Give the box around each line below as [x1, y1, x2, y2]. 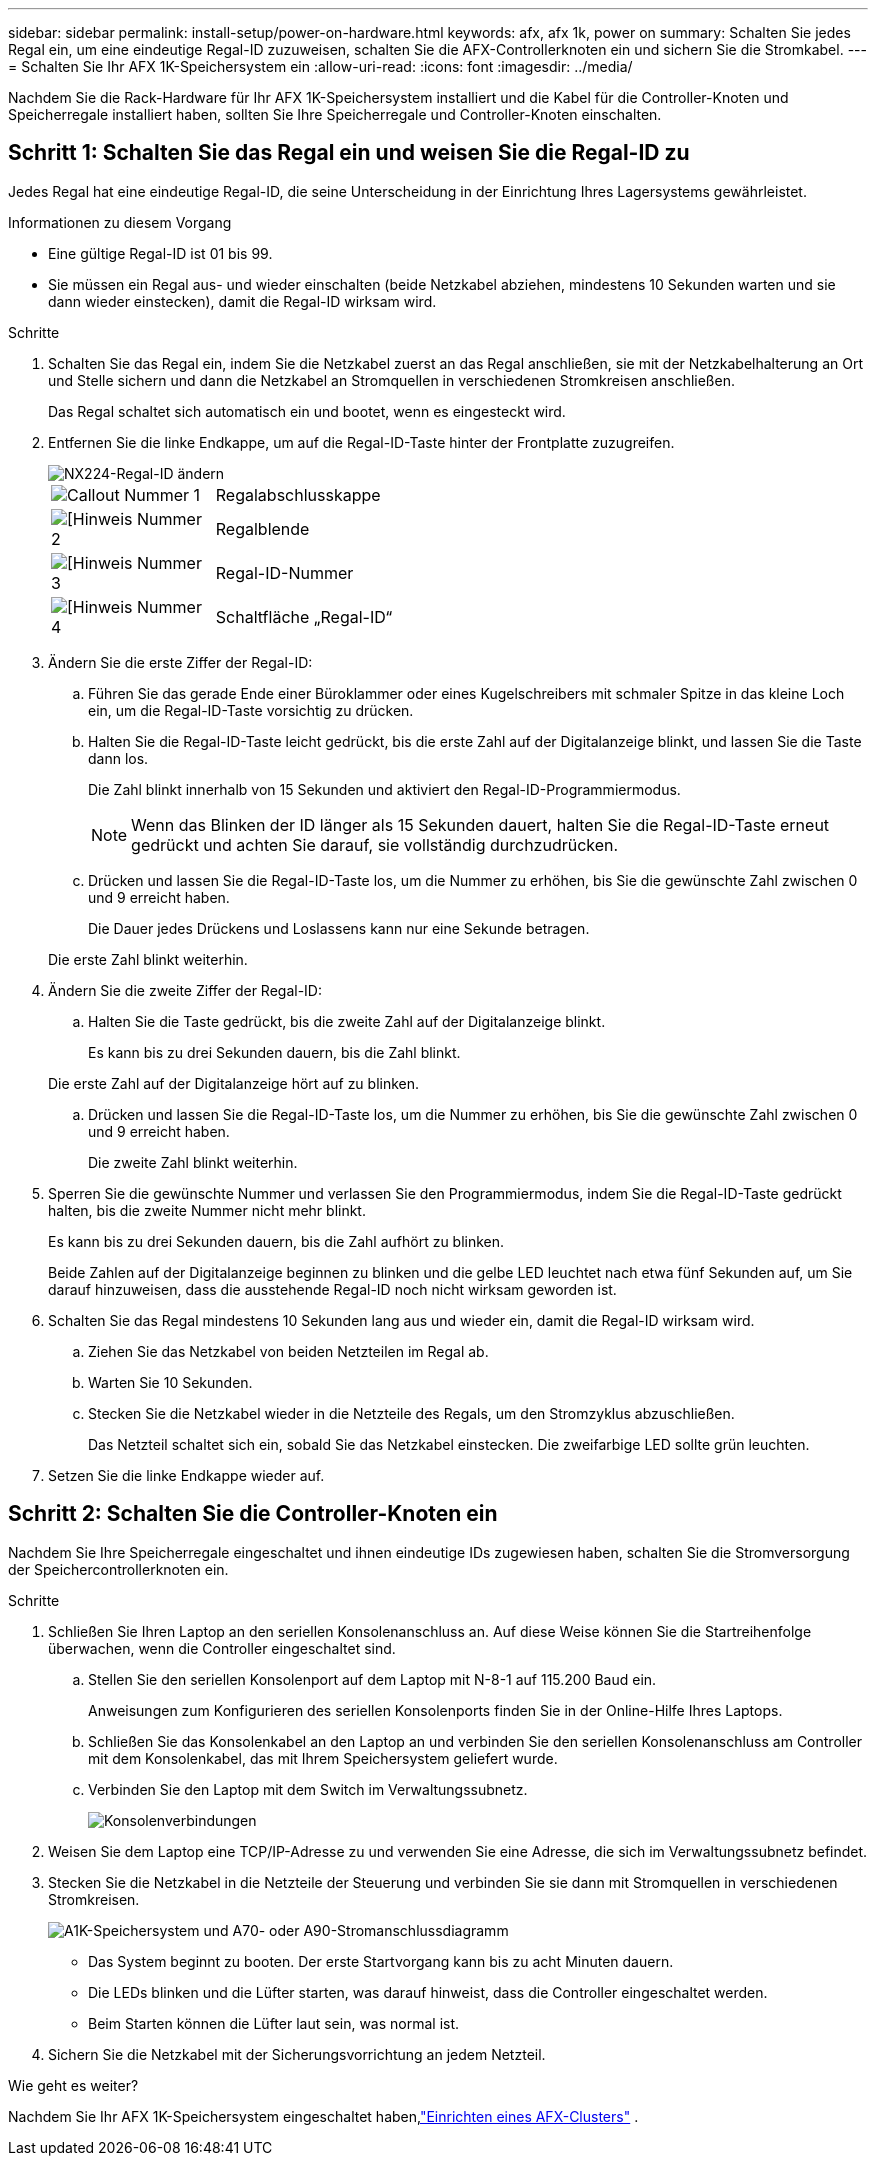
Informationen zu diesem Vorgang [8, 213, 232, 231]
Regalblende [215, 518, 310, 539]
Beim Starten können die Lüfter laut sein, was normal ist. [88, 2014, 460, 2032]
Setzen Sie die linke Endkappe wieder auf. [48, 1466, 325, 1484]
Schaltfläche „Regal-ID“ [215, 606, 393, 627]
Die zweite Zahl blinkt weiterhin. [88, 1153, 298, 1171]
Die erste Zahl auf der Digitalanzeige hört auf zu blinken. [48, 1074, 420, 1092]
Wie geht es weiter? [8, 2076, 139, 2094]
